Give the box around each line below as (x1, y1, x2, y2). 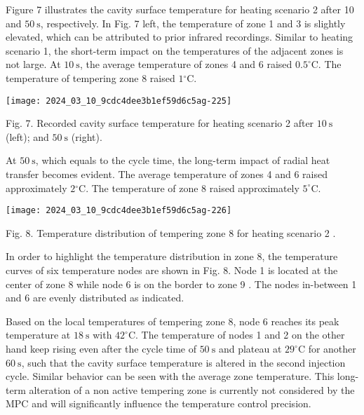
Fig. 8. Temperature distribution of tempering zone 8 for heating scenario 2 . (6, 225, 336, 240)
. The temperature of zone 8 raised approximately (86, 180, 299, 195)
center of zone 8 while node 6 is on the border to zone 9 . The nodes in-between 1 (6, 276, 357, 291)
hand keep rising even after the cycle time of (6, 341, 196, 355)
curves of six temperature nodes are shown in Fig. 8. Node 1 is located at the (6, 263, 338, 278)
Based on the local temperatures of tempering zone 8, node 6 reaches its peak (6, 313, 339, 328)
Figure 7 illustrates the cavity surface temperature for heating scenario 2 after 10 (6, 2, 354, 16)
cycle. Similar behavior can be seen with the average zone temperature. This (6, 369, 335, 383)
